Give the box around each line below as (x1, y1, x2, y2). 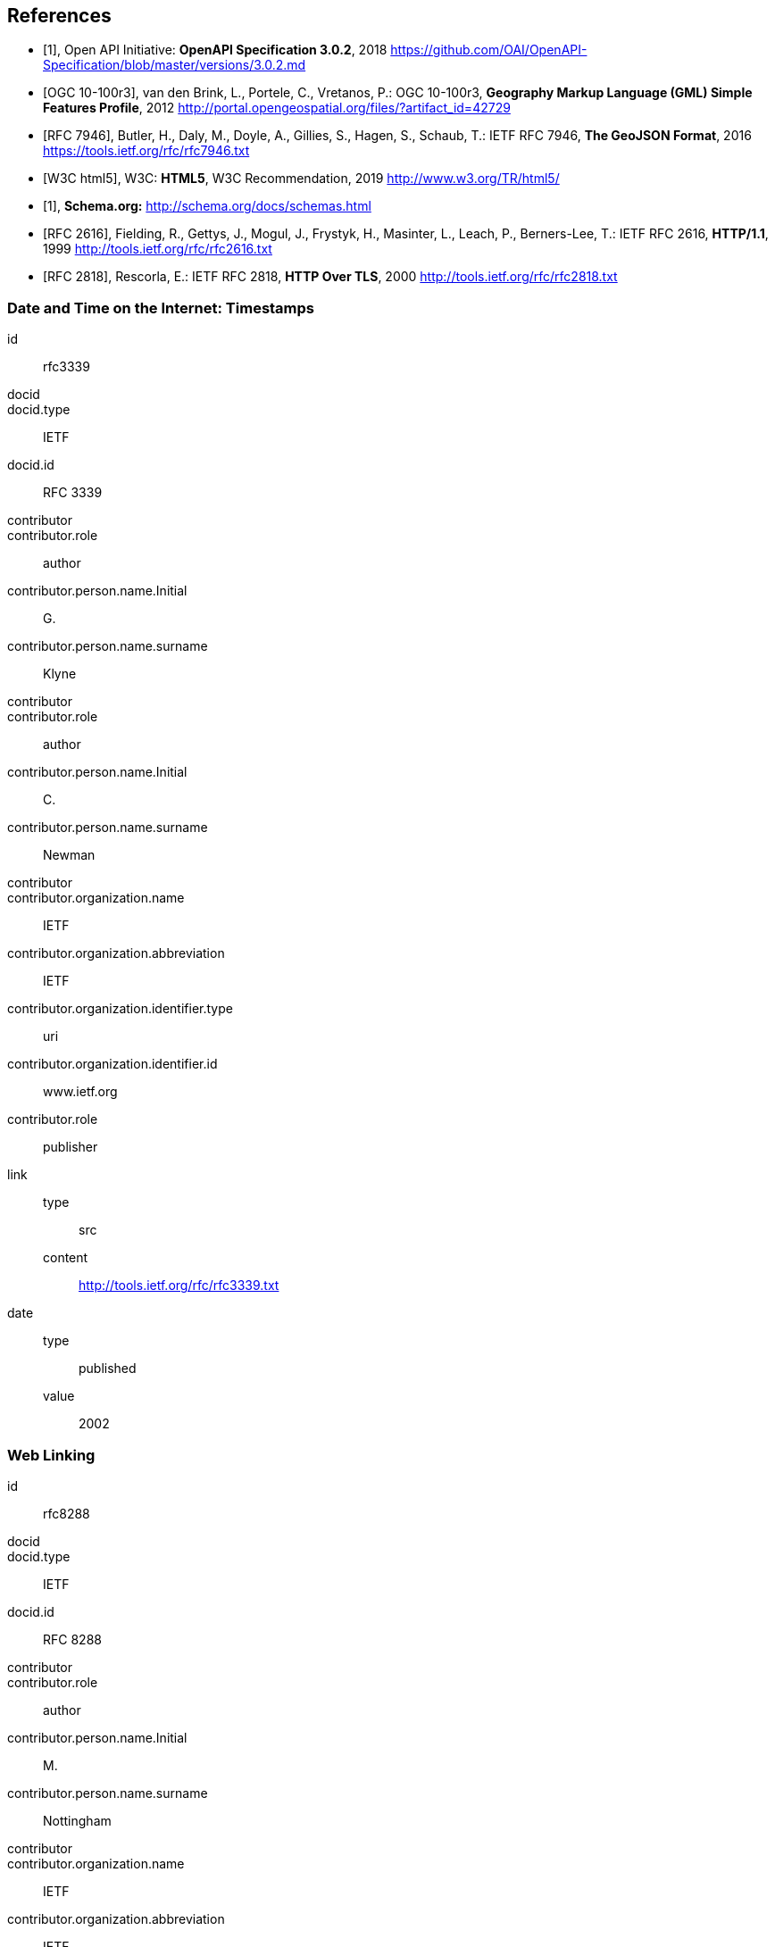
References (7, 4, 112, 27)
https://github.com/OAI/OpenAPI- (390, 42, 587, 58)
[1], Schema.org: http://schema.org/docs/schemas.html (43, 198, 371, 214)
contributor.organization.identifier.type (7, 1001, 233, 1017)
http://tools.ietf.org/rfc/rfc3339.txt (79, 1277, 279, 1294)
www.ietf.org (43, 1084, 118, 1100)
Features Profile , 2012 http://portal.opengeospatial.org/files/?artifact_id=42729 (43, 100, 511, 116)
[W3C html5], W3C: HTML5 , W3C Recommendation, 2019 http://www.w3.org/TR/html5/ (43, 171, 560, 187)
